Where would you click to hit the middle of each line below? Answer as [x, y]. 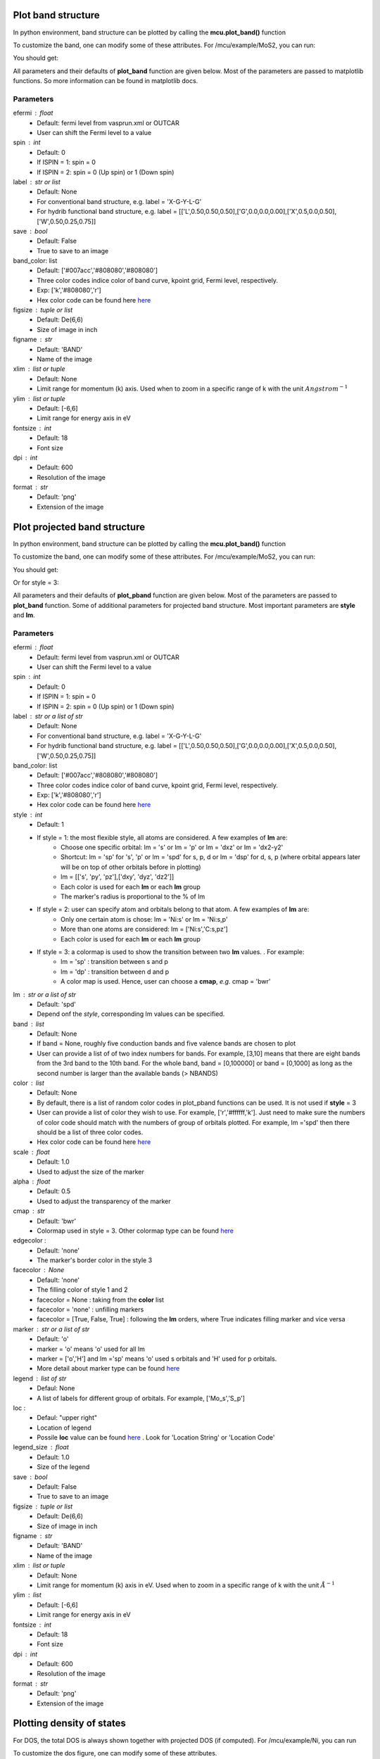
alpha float [32, 1181]
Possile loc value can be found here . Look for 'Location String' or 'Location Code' [156, 1437]
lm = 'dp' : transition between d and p [115, 972]
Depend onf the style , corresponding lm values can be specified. [131, 1014]
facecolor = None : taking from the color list [101, 1300]
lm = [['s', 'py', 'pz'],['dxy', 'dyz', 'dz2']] [118, 877]
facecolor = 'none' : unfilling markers [90, 1309]
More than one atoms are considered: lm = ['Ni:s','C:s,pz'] [144, 929]
